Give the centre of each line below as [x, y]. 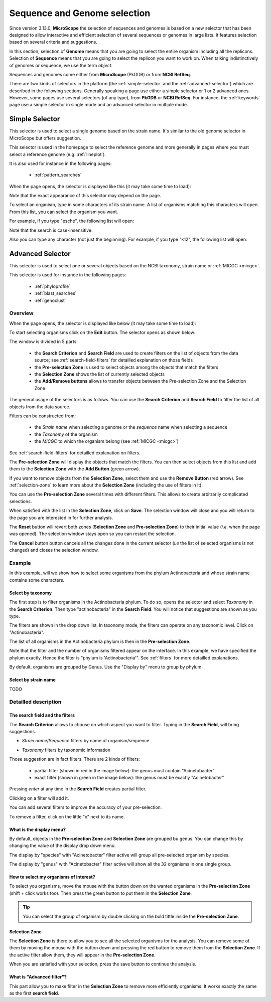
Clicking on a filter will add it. [39, 798]
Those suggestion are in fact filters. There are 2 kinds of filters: [75, 759]
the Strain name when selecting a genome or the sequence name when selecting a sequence [131, 427]
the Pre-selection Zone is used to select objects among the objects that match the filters [126, 367]
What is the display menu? [38, 829]
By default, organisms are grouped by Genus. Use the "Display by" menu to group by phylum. [106, 667]
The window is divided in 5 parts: [43, 342]
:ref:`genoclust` [50, 300]
